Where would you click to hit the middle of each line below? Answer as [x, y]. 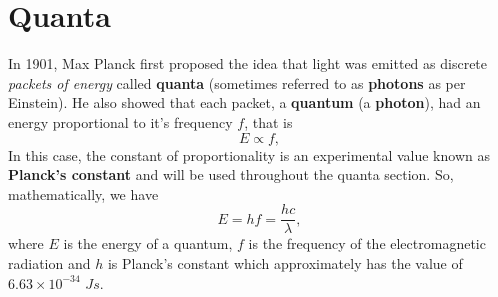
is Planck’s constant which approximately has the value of [285, 262]
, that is [268, 121]
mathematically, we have [83, 193]
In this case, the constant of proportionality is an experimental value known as [249, 154]
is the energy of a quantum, [148, 243]
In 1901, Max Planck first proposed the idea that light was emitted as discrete [248, 63]
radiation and [49, 262]
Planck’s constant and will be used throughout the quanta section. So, [231, 174]
